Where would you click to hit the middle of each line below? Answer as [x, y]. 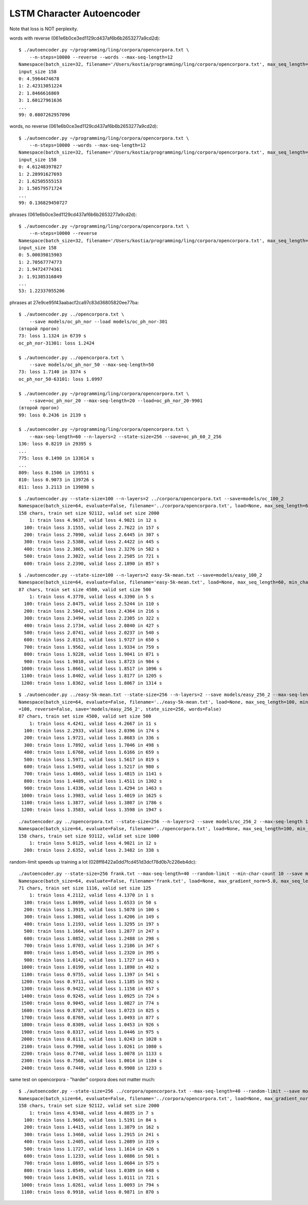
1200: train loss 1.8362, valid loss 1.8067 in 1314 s [92, 683]
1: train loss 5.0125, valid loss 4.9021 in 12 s [93, 843]
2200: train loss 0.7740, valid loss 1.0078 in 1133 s [92, 1053]
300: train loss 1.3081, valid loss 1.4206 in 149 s [92, 917]
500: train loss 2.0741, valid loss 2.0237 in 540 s [92, 633]
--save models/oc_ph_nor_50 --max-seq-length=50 [91, 364]
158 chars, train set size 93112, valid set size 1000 [89, 836]
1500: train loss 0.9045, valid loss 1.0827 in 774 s [90, 1003]
